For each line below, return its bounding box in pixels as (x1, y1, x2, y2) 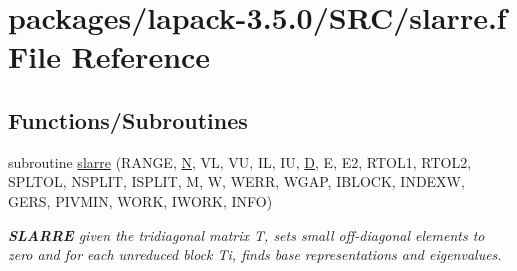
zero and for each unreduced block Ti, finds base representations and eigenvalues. (8, 244, 502, 265)
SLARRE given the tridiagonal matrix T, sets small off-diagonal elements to (8, 224, 485, 245)
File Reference (8, 36, 211, 77)
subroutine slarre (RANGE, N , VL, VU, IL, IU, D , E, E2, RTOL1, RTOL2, (8, 151, 472, 172)
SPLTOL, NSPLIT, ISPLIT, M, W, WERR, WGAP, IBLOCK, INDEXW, (8, 171, 465, 192)
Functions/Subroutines (8, 104, 248, 135)
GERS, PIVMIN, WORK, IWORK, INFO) (8, 190, 273, 211)
